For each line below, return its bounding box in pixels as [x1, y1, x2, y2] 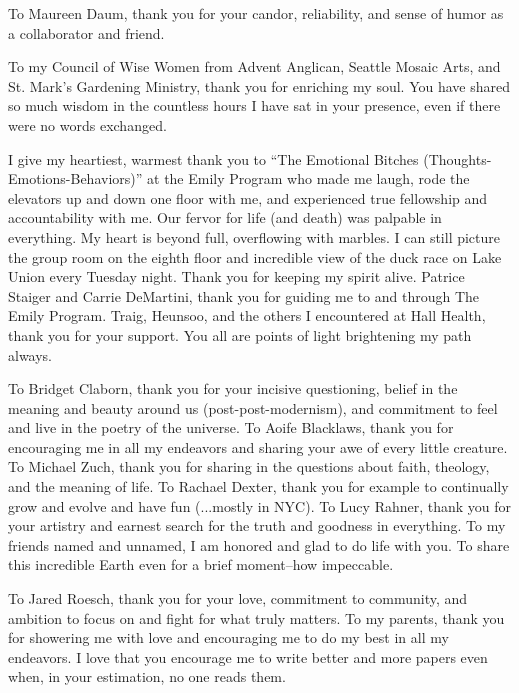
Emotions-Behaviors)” [8, 168, 143, 189]
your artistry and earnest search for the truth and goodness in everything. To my [8, 515, 506, 536]
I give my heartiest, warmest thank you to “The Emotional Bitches [8, 148, 419, 169]
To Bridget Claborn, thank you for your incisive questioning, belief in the [8, 378, 458, 399]
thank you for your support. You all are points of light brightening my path [8, 324, 472, 345]
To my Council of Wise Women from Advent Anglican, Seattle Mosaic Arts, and [8, 56, 501, 77]
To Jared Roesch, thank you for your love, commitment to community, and [8, 588, 468, 609]
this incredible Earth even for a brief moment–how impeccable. [8, 554, 394, 575]
